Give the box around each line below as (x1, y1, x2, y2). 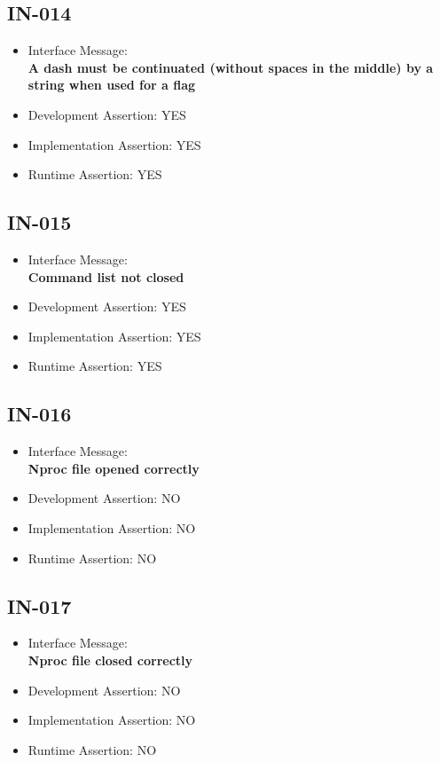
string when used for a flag (27, 75, 196, 94)
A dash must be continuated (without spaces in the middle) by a (27, 58, 434, 76)
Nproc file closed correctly (27, 650, 193, 669)
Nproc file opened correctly (27, 459, 200, 477)
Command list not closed (27, 267, 185, 286)
